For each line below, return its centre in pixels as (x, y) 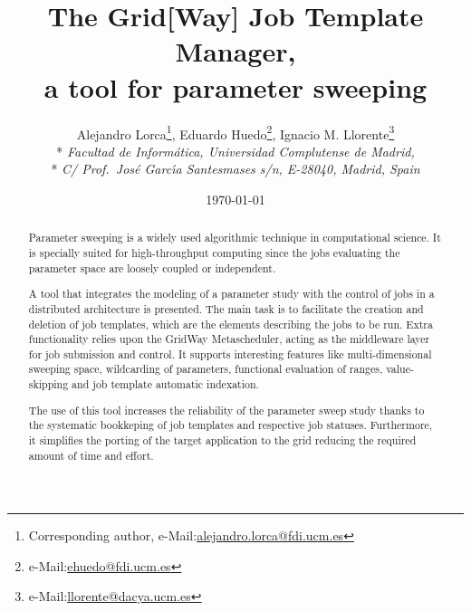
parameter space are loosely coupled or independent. (152, 267)
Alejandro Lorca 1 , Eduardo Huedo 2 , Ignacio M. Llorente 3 (235, 132)
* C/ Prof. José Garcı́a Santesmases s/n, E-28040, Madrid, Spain (235, 169)
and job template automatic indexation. (165, 384)
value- (400, 369)
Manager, (235, 51)
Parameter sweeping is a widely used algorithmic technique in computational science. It (235, 238)
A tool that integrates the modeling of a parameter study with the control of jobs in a (231, 294)
